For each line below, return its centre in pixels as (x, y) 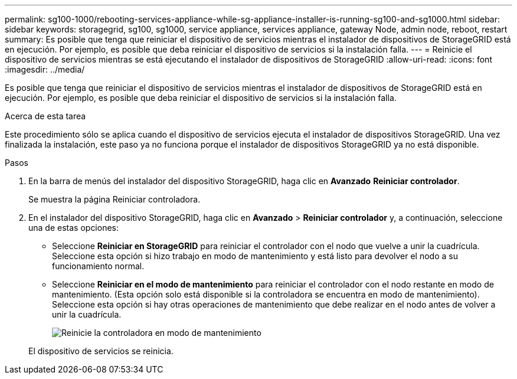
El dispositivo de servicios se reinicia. (101, 351)
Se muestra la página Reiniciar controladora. (114, 199)
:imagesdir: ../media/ (45, 69)
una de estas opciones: (74, 228)
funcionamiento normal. (98, 266)
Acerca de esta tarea (45, 116)
